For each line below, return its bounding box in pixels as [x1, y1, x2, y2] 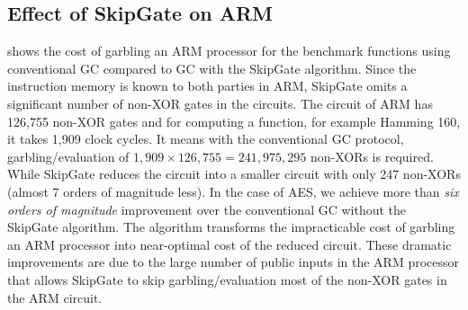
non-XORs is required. [310, 146, 434, 165]
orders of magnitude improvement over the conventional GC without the [7, 199, 407, 218]
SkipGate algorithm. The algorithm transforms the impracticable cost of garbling [7, 217, 455, 236]
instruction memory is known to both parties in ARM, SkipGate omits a [7, 76, 408, 95]
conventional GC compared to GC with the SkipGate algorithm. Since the [7, 58, 417, 77]
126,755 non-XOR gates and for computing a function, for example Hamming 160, [7, 111, 461, 130]
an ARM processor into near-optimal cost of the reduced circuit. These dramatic [7, 235, 452, 253]
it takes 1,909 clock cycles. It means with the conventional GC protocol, [7, 129, 404, 148]
